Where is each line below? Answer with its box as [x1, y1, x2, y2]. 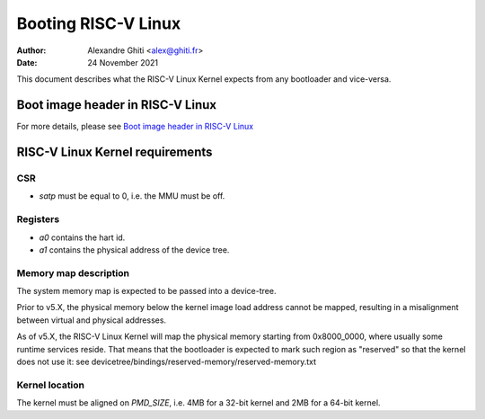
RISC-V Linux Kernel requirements [16, 145, 213, 160]
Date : [16, 57, 38, 67]
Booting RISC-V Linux [16, 13, 181, 33]
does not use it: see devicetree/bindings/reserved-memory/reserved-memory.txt [16, 356, 317, 368]
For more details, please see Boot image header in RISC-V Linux [16, 121, 254, 132]
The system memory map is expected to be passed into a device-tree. [16, 286, 277, 297]
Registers [16, 213, 60, 226]
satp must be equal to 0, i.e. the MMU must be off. [39, 191, 225, 201]
